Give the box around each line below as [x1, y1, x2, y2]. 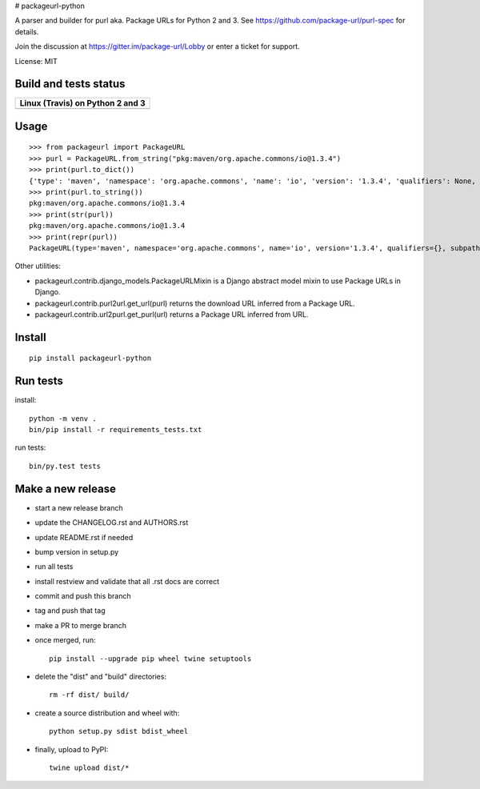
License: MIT [14, 56, 58, 66]
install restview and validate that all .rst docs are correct [34, 576, 220, 586]
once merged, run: [34, 635, 96, 645]
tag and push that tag [34, 606, 106, 615]
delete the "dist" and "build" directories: [34, 672, 167, 682]
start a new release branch [34, 503, 123, 512]
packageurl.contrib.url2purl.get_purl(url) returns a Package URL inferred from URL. [34, 309, 309, 319]
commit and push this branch [34, 591, 131, 601]
